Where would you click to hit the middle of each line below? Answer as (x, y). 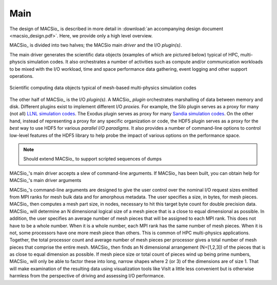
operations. (22, 76)
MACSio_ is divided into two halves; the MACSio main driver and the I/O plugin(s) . (96, 45)
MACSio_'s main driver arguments (45, 180)
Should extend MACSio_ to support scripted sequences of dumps (92, 159)
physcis (18, 62)
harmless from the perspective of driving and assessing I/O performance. (87, 276)
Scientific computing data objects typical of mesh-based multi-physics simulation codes (103, 88)
